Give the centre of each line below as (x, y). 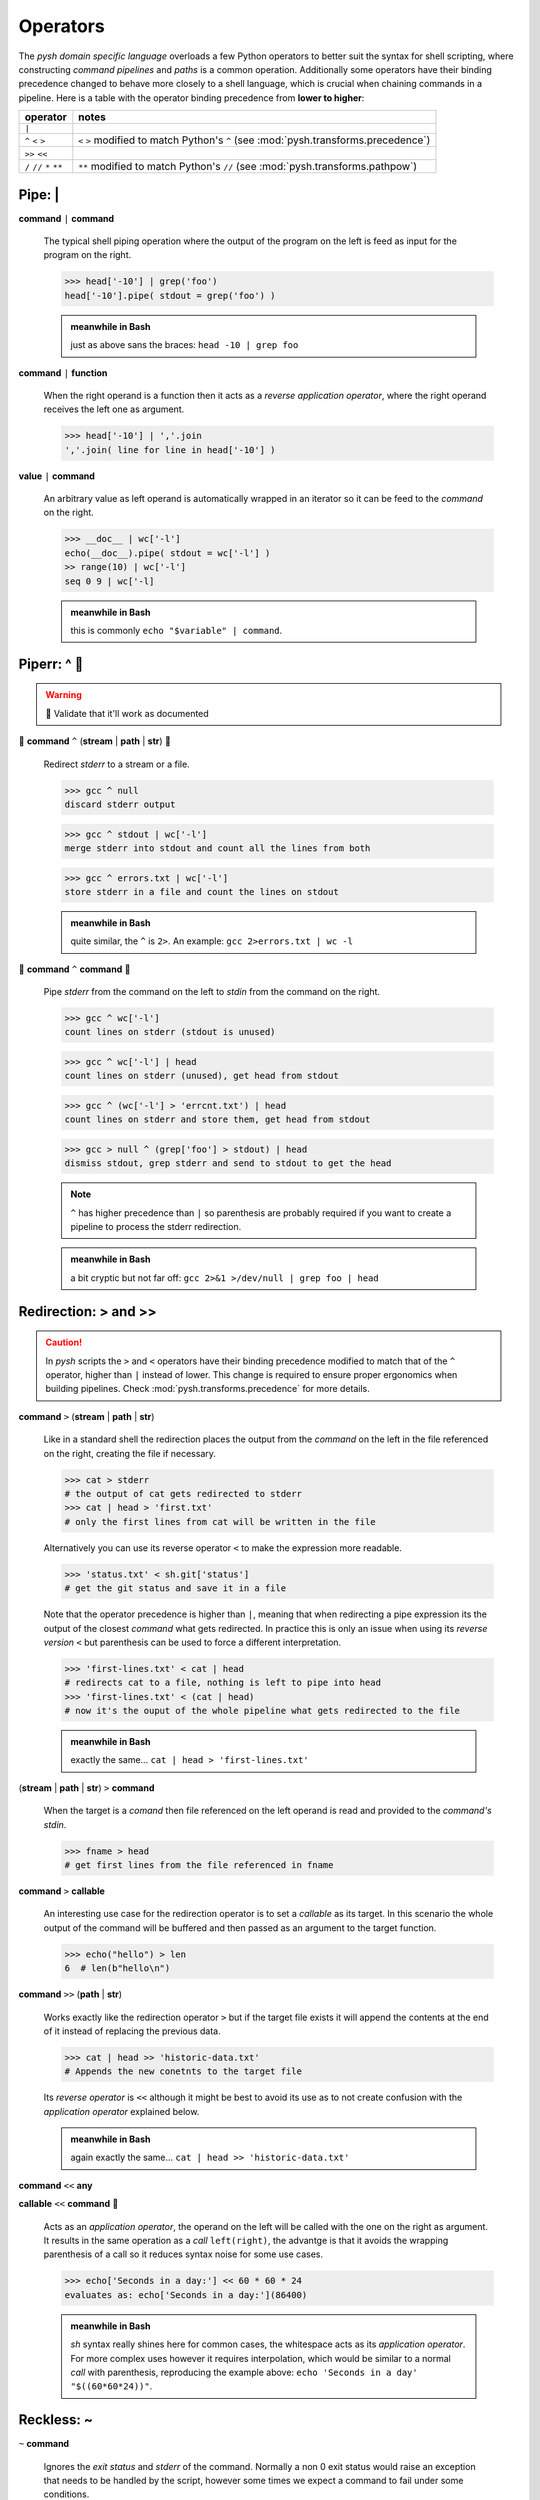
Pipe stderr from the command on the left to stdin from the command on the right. (211, 992)
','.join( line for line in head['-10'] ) (170, 449)
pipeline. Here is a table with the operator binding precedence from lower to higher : (191, 97)
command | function (63, 372)
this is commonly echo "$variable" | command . (176, 630)
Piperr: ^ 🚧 (51, 663)
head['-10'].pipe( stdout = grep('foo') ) (170, 295)
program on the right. (87, 255)
